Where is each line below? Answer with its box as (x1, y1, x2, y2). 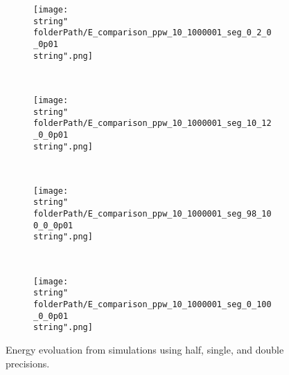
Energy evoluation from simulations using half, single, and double (6, 342, 284, 356)
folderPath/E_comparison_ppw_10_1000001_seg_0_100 (33, 299, 272, 309)
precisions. (6, 356, 50, 370)
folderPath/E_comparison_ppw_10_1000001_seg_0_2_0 (33, 28, 272, 38)
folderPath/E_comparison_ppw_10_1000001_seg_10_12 (33, 118, 272, 129)
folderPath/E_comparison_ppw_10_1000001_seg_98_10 (33, 209, 272, 219)
